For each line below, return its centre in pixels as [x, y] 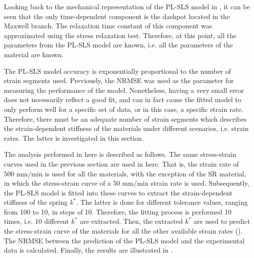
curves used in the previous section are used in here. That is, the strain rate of [121, 163]
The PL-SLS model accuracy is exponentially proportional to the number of [117, 71]
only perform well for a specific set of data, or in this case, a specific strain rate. [124, 109]
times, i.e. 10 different [37, 221]
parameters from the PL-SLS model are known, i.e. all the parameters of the [118, 45]
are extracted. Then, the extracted [131, 221]
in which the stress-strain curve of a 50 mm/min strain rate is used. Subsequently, [127, 183]
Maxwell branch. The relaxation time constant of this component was [108, 26]
